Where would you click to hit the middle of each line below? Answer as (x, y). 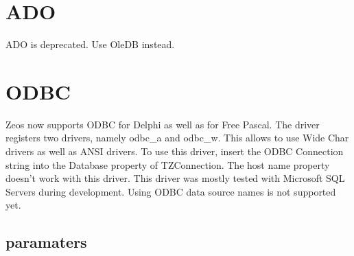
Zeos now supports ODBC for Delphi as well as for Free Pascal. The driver (163, 124)
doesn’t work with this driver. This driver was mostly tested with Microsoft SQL (175, 178)
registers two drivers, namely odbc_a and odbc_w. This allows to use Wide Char (177, 138)
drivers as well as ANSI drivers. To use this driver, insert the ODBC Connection (175, 151)
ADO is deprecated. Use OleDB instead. (90, 44)
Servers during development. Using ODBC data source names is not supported (171, 191)
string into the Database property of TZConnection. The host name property (168, 164)
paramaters (46, 242)
